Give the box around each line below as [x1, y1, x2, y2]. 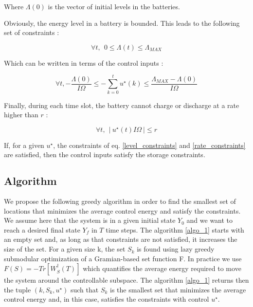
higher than [4, 109, 38, 120]
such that [70, 284, 99, 294]
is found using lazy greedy [137, 244, 215, 254]
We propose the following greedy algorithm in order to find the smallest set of [4, 196, 236, 206]
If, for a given [4, 140, 44, 150]
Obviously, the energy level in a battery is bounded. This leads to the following [4, 18, 240, 28]
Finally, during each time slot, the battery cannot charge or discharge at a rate [4, 100, 239, 110]
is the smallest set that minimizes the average [110, 284, 246, 294]
